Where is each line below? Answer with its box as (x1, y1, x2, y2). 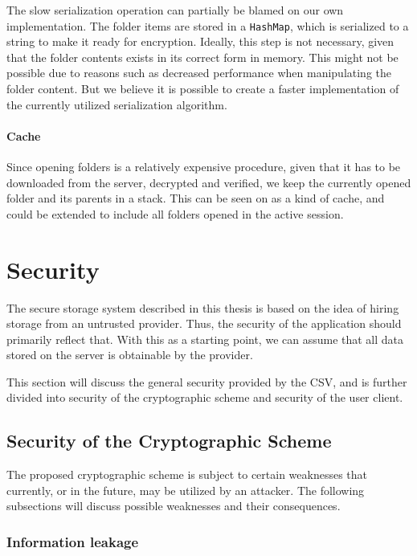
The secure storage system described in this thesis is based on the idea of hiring (6, 299, 399, 316)
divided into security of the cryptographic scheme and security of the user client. (6, 389, 403, 406)
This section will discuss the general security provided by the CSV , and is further (6, 373, 407, 390)
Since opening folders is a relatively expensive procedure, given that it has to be (6, 158, 401, 175)
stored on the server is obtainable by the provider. (6, 346, 253, 363)
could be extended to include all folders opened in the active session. (6, 205, 344, 222)
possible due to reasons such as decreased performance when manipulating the (6, 64, 392, 81)
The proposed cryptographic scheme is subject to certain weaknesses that (6, 466, 368, 483)
